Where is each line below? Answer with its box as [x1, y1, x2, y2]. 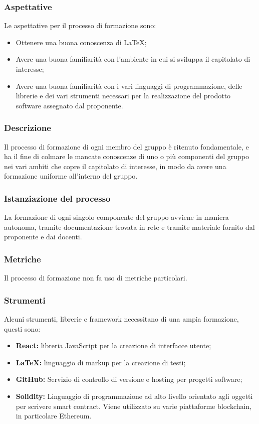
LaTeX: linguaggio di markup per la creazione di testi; [16, 357, 186, 367]
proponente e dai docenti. [4, 231, 82, 242]
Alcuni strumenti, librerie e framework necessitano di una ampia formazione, [4, 314, 239, 324]
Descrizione [4, 121, 51, 134]
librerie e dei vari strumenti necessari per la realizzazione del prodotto [16, 90, 231, 101]
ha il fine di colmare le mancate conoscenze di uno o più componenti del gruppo [4, 151, 249, 162]
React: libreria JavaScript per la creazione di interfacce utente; [16, 340, 211, 351]
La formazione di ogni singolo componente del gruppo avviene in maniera [4, 212, 229, 222]
